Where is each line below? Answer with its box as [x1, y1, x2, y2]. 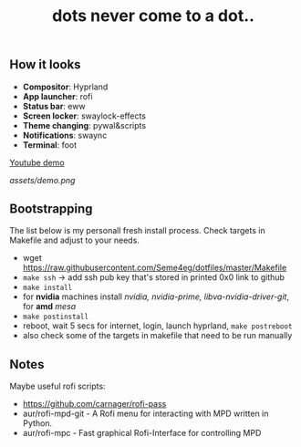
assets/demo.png [9, 174, 76, 185]
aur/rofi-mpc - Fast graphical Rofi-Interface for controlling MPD [22, 428, 262, 439]
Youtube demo [9, 157, 66, 168]
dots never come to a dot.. [51, 5, 255, 26]
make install [22, 284, 73, 293]
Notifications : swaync [22, 130, 108, 140]
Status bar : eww [22, 100, 86, 111]
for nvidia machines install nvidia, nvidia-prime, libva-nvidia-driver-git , [22, 291, 290, 302]
